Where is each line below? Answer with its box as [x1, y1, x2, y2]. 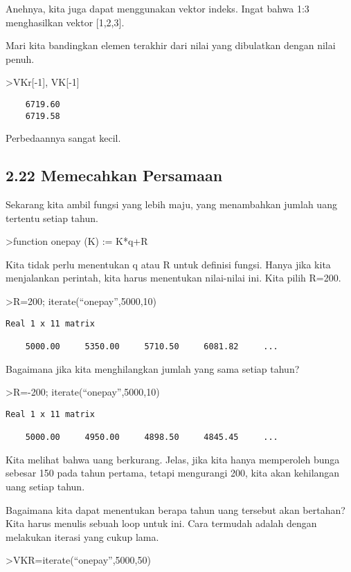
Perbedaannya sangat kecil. [6, 131, 121, 145]
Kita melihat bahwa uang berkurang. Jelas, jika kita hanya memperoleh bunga [6, 452, 340, 466]
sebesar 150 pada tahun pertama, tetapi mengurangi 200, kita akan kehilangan [6, 465, 340, 480]
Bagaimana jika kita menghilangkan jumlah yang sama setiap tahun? [6, 361, 300, 376]
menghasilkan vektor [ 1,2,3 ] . [6, 15, 125, 29]
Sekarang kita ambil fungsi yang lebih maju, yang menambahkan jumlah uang [6, 197, 337, 212]
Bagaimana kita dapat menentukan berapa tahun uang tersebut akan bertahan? [6, 502, 345, 517]
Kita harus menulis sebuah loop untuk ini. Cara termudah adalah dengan [6, 516, 317, 531]
